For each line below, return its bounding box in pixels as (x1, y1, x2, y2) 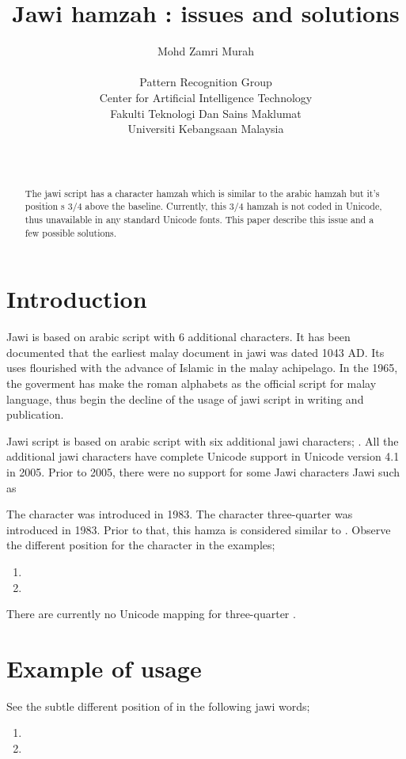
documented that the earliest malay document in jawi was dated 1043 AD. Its (6, 343, 385, 360)
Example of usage (6, 651, 202, 684)
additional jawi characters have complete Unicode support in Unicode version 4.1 (6, 448, 400, 465)
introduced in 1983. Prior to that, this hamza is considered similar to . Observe (6, 521, 391, 537)
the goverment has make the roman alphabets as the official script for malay (6, 375, 377, 392)
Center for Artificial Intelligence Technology (99, 89, 313, 105)
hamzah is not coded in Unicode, (246, 199, 382, 213)
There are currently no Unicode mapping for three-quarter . (6, 605, 296, 622)
